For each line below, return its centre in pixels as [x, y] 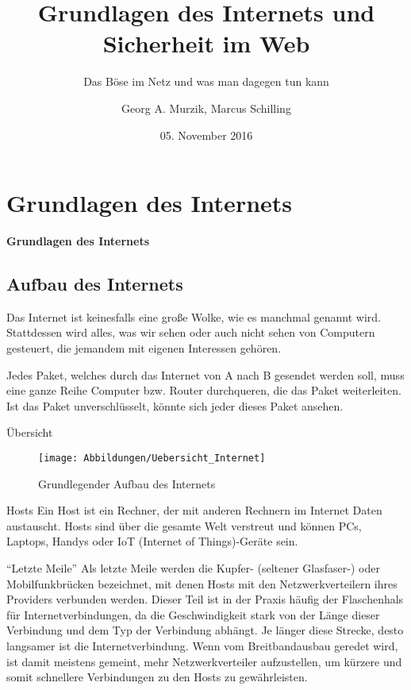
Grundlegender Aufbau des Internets [127, 483]
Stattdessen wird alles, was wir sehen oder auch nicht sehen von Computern [191, 332]
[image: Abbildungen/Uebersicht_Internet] [152, 458]
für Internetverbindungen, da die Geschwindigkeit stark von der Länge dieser [193, 614]
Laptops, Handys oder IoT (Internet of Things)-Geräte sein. [152, 541]
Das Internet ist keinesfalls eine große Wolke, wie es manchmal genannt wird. [194, 316]
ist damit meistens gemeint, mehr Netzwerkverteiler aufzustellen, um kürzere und [204, 661]
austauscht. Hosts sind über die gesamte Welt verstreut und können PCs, [184, 525]
